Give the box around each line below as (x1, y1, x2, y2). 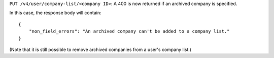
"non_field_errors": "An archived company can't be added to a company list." (28, 28, 230, 34)
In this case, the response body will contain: (9, 10, 101, 16)
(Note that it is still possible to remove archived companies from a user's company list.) (9, 46, 192, 52)
